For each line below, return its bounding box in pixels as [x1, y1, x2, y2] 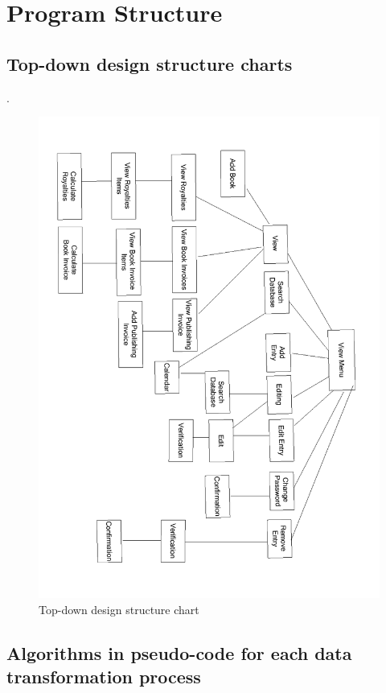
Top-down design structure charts [6, 51, 293, 76]
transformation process [6, 664, 201, 689]
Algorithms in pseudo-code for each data [6, 640, 352, 665]
